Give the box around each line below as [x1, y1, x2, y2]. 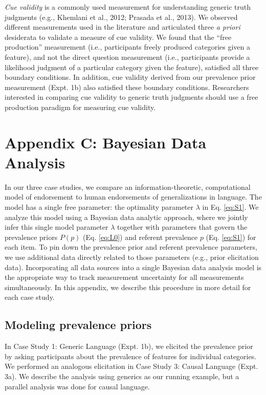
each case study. [5, 292, 55, 302]
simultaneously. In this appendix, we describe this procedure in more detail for [5, 281, 251, 292]
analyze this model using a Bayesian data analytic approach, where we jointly [5, 211, 248, 222]
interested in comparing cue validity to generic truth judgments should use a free [5, 92, 258, 102]
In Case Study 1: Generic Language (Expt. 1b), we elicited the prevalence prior [5, 341, 253, 352]
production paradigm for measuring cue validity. [5, 101, 156, 112]
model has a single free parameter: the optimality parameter [5, 202, 193, 212]
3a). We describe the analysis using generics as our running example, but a [5, 370, 239, 381]
